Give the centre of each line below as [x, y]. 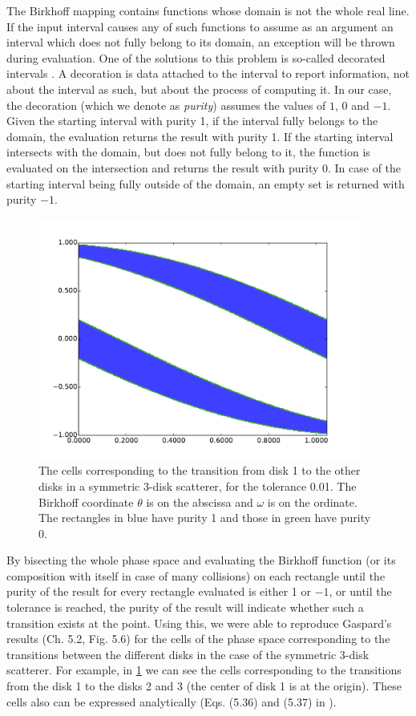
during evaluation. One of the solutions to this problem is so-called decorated [196, 57]
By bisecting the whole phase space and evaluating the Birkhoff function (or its [201, 560]
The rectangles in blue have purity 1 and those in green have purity [205, 518]
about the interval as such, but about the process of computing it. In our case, [199, 89]
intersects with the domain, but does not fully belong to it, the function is [188, 152]
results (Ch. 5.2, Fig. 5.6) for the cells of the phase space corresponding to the [198, 639]
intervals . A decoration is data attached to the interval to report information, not [208, 73]
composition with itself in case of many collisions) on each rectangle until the [196, 575]
